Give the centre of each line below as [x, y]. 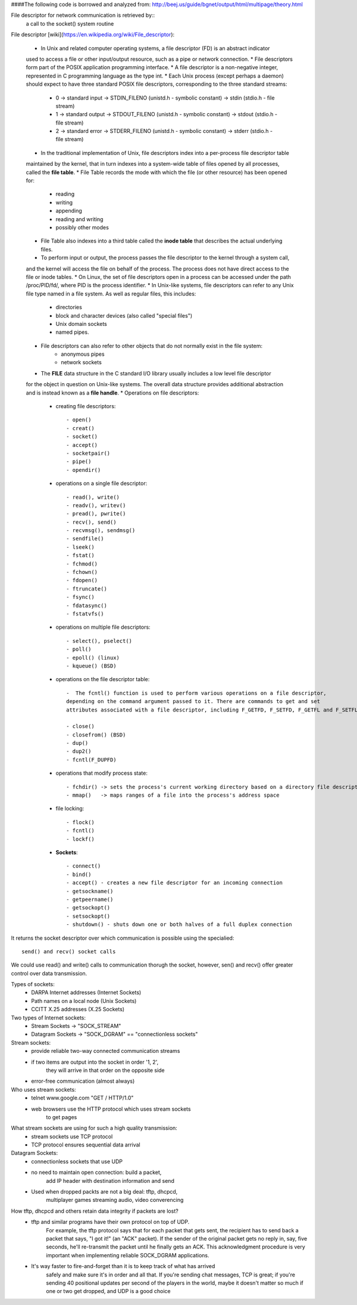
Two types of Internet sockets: [48, 1017]
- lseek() [80, 547]
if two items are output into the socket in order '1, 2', [95, 1062]
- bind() [79, 874]
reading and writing [79, 219]
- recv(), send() [91, 522]
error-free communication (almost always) [83, 1081]
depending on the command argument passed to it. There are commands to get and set [193, 701]
